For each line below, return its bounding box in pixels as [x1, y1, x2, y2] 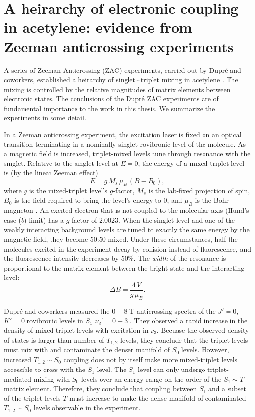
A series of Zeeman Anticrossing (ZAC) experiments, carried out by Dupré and [4, 65, 241, 75]
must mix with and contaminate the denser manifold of [4, 345, 170, 355]
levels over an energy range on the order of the [81, 373, 222, 384]
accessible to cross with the [4, 364, 85, 374]
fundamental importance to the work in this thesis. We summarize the [4, 103, 215, 113]
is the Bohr [195, 195, 229, 205]
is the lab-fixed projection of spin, [148, 185, 250, 195]
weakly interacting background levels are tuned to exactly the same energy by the [4, 224, 250, 234]
